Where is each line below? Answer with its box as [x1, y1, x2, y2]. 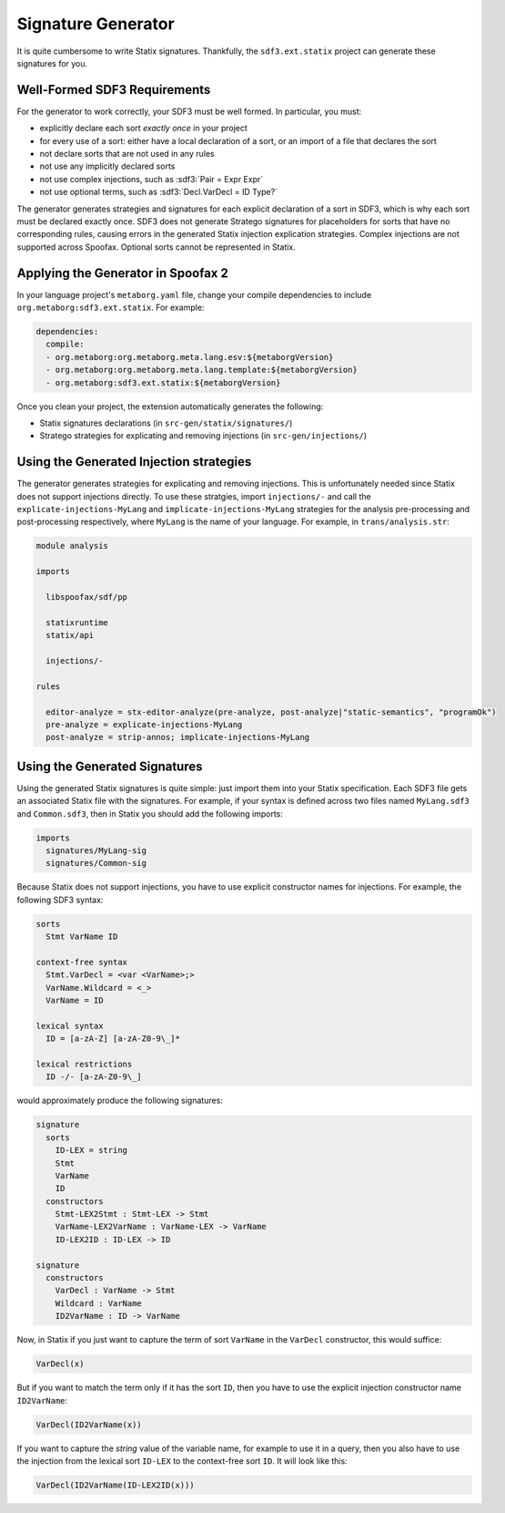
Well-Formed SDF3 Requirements [16, 82, 211, 98]
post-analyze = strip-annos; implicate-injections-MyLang [45, 732, 310, 743]
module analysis [35, 540, 109, 551]
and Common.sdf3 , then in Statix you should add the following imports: [16, 808, 284, 819]
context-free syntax [35, 957, 127, 967]
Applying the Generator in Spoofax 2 [16, 265, 229, 281]
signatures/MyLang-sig [45, 845, 147, 856]
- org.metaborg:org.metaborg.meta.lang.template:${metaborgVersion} [45, 365, 359, 376]
